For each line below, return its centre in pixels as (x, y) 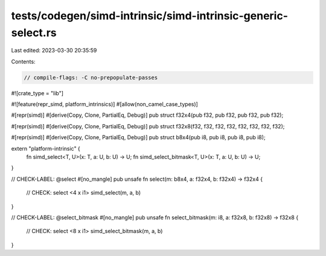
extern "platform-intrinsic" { (46, 148)
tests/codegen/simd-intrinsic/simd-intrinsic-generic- (149, 16)
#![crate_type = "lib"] (37, 93)
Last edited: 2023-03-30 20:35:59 (54, 51)
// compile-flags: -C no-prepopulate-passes (91, 77)
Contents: (23, 61)
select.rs (34, 33)
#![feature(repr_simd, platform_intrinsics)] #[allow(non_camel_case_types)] (105, 104)
